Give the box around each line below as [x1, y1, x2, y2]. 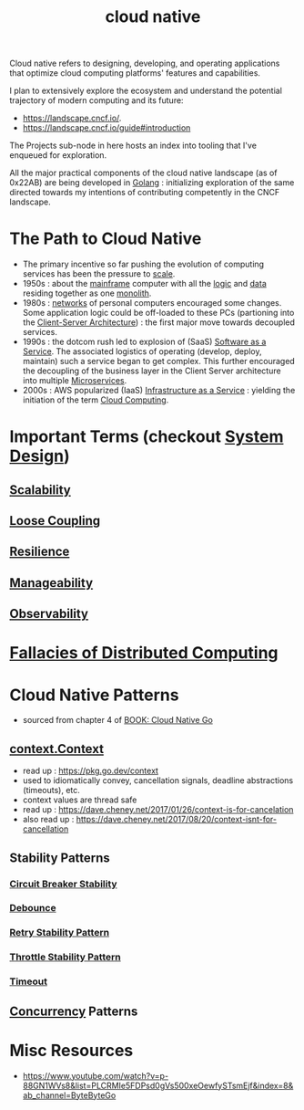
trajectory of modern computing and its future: [9, 95, 184, 106]
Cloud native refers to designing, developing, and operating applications [9, 58, 280, 69]
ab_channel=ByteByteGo [22, 1089, 117, 1101]
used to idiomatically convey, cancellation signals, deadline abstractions [22, 775, 294, 786]
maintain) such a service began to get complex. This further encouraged [22, 356, 296, 367]
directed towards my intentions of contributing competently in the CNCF [9, 187, 280, 198]
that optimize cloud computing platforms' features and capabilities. [9, 68, 261, 79]
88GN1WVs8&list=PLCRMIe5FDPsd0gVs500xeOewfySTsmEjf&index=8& [22, 1080, 294, 1091]
